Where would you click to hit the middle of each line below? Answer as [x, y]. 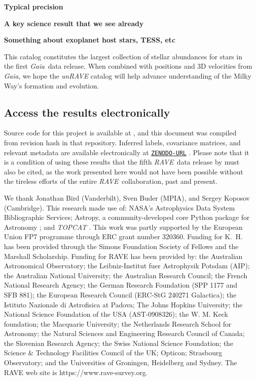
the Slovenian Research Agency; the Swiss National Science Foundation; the [119, 343]
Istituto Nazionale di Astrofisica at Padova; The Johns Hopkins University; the [123, 304]
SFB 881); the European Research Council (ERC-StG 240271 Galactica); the [120, 294]
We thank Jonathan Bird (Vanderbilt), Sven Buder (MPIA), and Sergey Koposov [127, 197]
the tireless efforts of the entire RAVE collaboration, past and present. [111, 181]
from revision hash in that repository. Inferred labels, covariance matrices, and [122, 142]
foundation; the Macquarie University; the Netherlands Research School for [118, 323]
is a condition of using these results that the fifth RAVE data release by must [122, 162]
